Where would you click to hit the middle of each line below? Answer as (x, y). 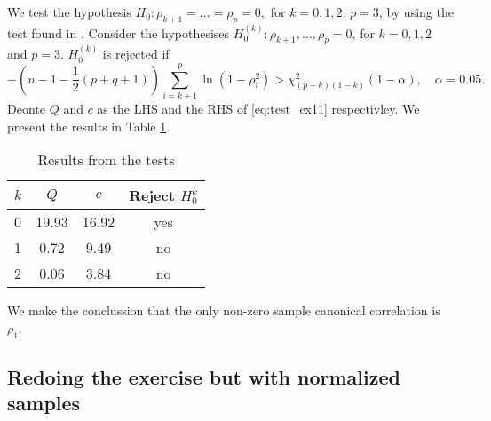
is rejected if (136, 54)
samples (44, 403)
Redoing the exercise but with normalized (204, 376)
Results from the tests (106, 160)
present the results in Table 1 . (89, 126)
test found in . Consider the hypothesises (119, 32)
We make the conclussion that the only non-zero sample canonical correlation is (224, 310)
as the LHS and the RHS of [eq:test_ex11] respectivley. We (258, 108)
